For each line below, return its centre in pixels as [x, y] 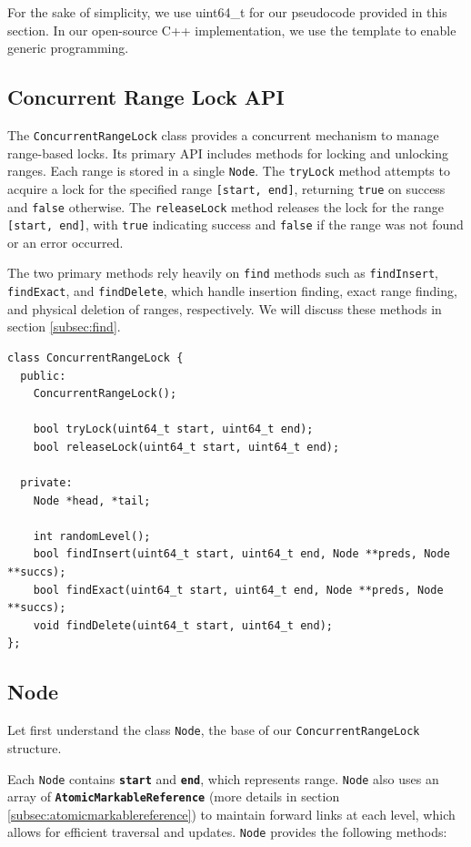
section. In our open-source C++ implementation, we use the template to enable [232, 30]
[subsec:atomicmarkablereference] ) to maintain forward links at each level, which [231, 814]
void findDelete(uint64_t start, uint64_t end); [183, 625]
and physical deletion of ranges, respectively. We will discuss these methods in [225, 308]
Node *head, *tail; [92, 500]
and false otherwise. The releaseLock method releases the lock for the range [226, 206]
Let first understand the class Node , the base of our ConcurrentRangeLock [214, 730]
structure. [35, 747]
